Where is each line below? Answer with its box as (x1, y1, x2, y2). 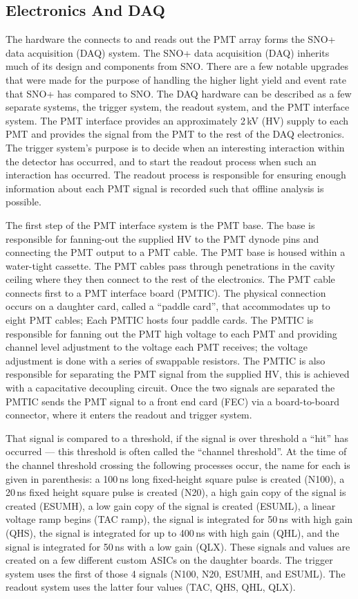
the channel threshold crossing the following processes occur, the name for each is (6, 458, 350, 472)
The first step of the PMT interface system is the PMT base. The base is (6, 217, 315, 232)
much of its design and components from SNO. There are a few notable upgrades (6, 59, 348, 73)
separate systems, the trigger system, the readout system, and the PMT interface (6, 100, 350, 114)
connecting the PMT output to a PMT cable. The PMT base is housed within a (6, 245, 346, 259)
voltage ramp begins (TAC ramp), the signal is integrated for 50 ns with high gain (6, 512, 353, 526)
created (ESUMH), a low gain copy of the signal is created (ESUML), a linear (6, 498, 336, 513)
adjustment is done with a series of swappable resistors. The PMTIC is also (6, 353, 326, 367)
